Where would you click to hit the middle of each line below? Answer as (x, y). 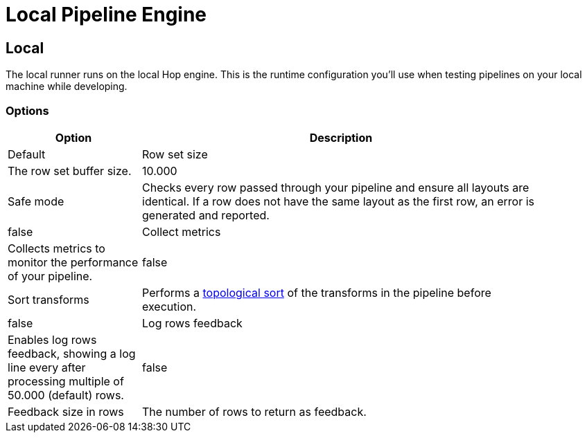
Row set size (175, 154)
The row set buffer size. (70, 171)
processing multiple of (66, 381)
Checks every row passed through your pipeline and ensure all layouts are (336, 187)
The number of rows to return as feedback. (254, 411)
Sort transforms (49, 299)
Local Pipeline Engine (106, 15)
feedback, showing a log (72, 353)
